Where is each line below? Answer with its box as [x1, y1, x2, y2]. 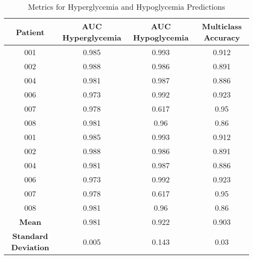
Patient [16, 26, 45, 38]
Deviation [11, 241, 50, 253]
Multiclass [201, 20, 242, 32]
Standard [12, 230, 48, 241]
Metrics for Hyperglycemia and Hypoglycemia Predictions [28, 1, 225, 12]
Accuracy [203, 32, 240, 43]
